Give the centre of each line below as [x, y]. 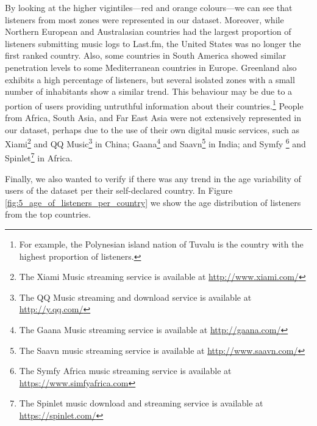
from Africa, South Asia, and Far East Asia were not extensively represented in [153, 117]
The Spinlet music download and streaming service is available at [141, 403]
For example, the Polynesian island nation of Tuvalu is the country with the [161, 244]
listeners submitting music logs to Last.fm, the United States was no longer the [153, 43]
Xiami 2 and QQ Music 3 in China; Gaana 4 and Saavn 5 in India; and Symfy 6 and [155, 143]
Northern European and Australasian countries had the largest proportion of [148, 31]
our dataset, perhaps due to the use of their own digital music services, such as [152, 129]
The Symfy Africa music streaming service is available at [125, 371]
